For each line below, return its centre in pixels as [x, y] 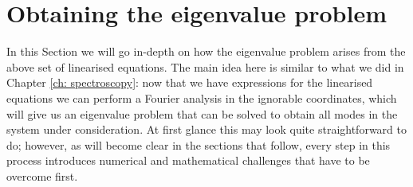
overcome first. [42, 175]
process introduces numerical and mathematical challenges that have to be [188, 160]
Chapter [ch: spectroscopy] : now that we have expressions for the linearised [190, 82]
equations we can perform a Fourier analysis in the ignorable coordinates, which [202, 97]
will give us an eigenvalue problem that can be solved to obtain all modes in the [202, 113]
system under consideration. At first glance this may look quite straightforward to [206, 129]
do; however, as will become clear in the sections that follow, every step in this [199, 144]
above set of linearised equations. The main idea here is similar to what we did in [205, 66]
